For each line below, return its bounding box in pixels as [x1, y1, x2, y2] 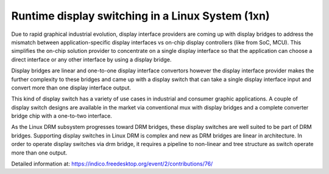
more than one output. [11, 149, 68, 156]
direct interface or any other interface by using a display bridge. [11, 55, 172, 63]
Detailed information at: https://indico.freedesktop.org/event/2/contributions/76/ [11, 160, 213, 167]
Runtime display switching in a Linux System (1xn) [11, 9, 270, 23]
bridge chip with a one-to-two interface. [11, 113, 112, 120]
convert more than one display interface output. [11, 84, 131, 91]
